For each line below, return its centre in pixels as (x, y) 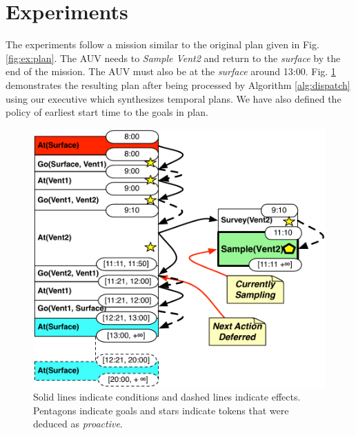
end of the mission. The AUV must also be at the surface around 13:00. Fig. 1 (171, 71)
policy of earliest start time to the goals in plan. (107, 112)
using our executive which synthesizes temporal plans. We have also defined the (174, 98)
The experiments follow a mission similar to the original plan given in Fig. (162, 44)
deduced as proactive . (78, 424)
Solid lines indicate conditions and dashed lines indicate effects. (167, 397)
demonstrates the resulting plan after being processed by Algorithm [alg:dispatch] (178, 84)
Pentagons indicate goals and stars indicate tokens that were (161, 410)
